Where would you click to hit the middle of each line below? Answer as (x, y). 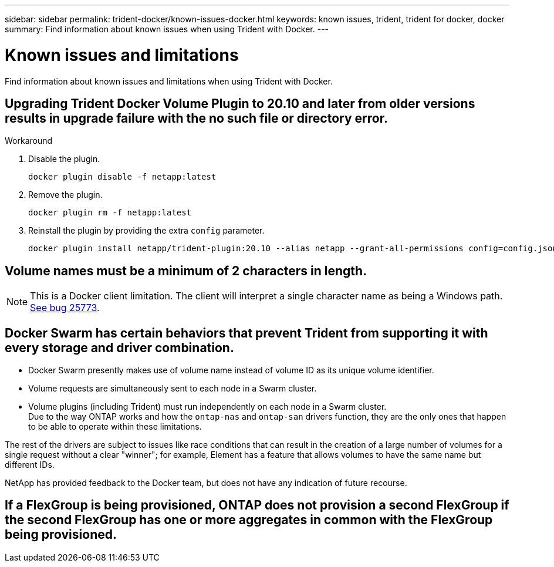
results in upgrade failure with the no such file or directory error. (196, 118)
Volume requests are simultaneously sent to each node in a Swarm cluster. (173, 389)
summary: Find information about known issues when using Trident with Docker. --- (167, 29)
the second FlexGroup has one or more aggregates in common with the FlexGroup (249, 520)
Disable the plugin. (64, 159)
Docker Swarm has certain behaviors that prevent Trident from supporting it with (246, 333)
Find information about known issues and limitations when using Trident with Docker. (169, 81)
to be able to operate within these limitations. (115, 427)
